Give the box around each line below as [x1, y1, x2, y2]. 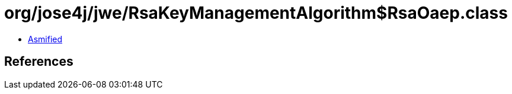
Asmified [28, 33, 63, 44]
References [4, 54, 73, 69]
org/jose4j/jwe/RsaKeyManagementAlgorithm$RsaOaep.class [4, 3, 508, 23]
